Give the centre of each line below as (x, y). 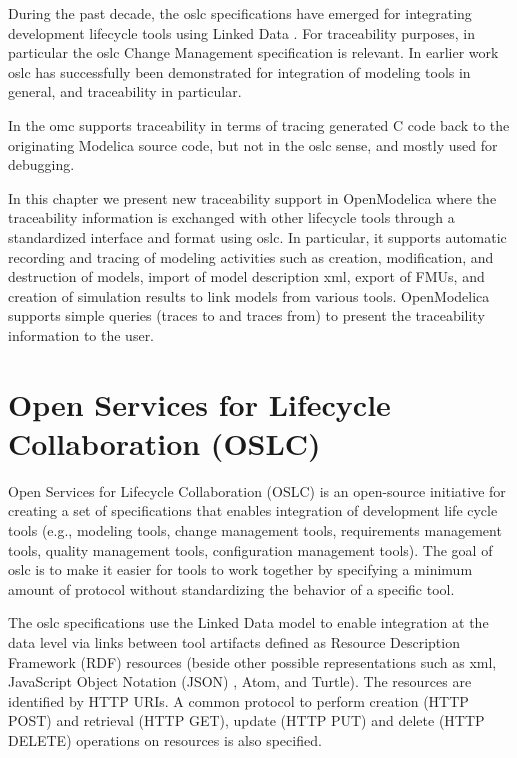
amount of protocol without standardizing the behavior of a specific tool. (231, 588)
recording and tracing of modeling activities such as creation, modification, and (251, 256)
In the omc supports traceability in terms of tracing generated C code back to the (259, 124)
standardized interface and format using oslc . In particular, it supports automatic (257, 236)
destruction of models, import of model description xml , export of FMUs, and (246, 276)
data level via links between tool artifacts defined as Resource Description (234, 641)
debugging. (41, 164)
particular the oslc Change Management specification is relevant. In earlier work (253, 52)
